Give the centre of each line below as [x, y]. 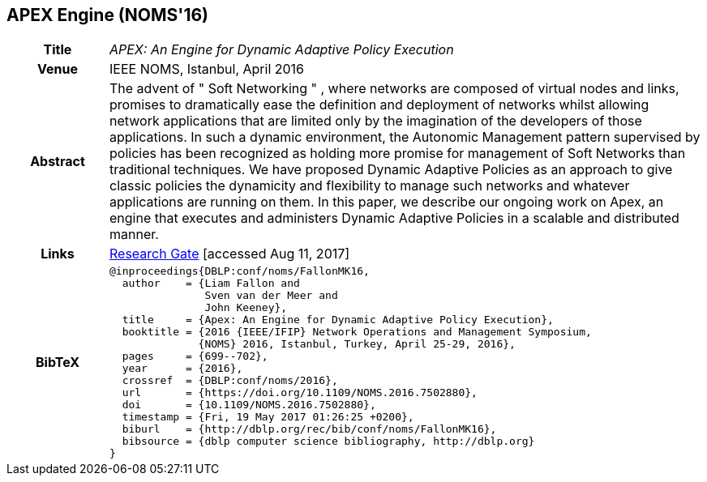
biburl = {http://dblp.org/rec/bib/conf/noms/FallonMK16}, [309, 429]
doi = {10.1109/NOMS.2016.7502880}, [249, 405]
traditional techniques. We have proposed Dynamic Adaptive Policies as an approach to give [391, 170]
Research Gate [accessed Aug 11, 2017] [229, 254]
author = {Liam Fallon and [211, 284]
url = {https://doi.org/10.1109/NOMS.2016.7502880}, [300, 393]
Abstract [58, 162]
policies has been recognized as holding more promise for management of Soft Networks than [397, 154]
